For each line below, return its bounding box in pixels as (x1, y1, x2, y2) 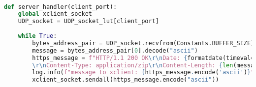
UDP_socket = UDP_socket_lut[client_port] (18, 18, 160, 25)
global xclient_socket (18, 10, 92, 18)
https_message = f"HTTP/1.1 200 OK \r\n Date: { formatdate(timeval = (32, 54, 255, 61)
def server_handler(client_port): (4, 3, 117, 10)
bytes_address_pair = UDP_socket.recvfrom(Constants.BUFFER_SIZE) (32, 39, 255, 47)
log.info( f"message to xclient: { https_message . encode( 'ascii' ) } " (32, 69, 255, 76)
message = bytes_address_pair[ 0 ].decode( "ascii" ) (32, 47, 198, 54)
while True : (18, 32, 57, 40)
